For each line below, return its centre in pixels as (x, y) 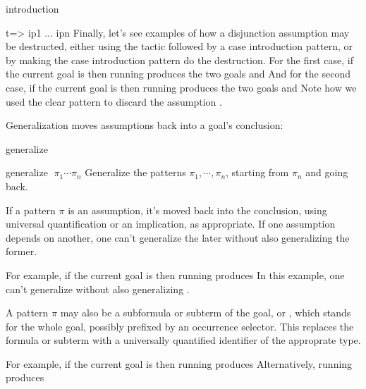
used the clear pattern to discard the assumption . (114, 101)
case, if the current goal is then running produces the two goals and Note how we (181, 87)
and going (327, 172)
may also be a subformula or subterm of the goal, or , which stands (206, 313)
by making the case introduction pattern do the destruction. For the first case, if (180, 60)
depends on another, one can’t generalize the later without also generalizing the (178, 237)
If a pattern (31, 210)
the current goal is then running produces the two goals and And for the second (178, 74)
